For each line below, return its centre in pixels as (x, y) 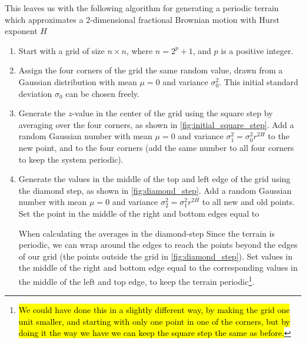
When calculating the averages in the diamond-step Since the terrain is (147, 233)
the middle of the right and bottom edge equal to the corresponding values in (158, 268)
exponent (21, 31)
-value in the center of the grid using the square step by (172, 113)
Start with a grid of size (61, 50)
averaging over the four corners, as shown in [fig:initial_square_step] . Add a (156, 124)
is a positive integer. (257, 50)
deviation (35, 93)
